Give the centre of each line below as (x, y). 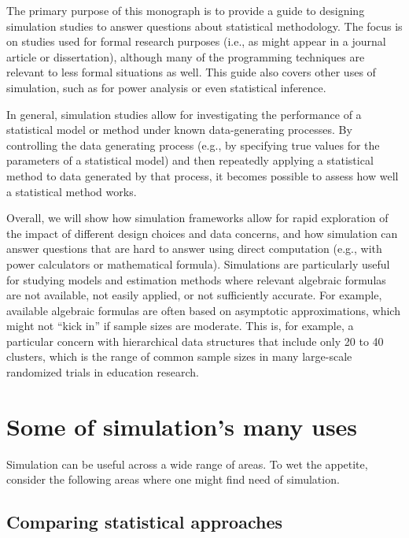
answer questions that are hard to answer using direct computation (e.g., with (194, 249)
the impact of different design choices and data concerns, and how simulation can (202, 233)
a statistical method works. (72, 191)
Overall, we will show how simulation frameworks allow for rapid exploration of (197, 218)
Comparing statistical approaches (144, 522)
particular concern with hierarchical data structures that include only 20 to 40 (195, 341)
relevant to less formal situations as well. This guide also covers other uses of (191, 72)
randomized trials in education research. (103, 372)
